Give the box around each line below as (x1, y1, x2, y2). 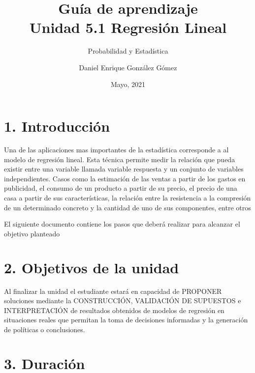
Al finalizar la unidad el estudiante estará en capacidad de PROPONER (4, 286, 222, 296)
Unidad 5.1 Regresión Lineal (29, 17, 227, 37)
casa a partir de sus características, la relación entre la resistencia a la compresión (4, 193, 251, 202)
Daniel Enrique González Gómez (79, 62, 177, 72)
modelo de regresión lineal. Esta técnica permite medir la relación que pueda (4, 154, 235, 164)
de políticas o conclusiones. (4, 324, 85, 334)
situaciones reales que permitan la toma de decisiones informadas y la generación (4, 315, 248, 325)
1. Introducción (4, 116, 110, 136)
